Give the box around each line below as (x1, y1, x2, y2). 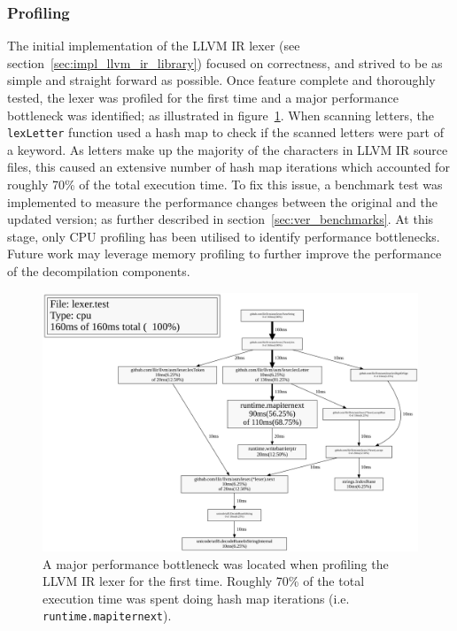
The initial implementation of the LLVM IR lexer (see (7, 36, 300, 55)
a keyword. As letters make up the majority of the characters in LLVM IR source (7, 140, 448, 158)
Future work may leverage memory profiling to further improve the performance (7, 244, 442, 263)
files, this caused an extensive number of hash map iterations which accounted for (7, 158, 450, 176)
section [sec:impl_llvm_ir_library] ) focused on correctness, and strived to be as (7, 53, 443, 72)
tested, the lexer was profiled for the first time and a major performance (7, 88, 399, 106)
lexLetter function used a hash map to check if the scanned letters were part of (7, 123, 444, 142)
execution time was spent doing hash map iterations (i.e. (43, 589, 350, 607)
